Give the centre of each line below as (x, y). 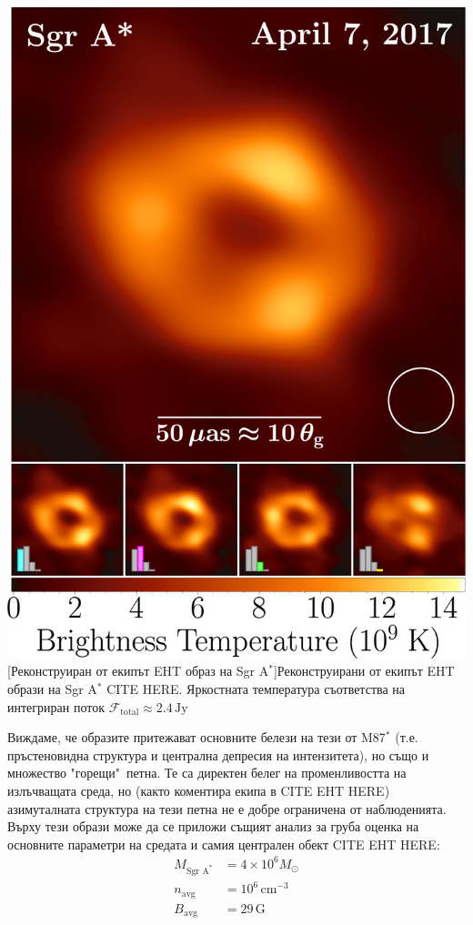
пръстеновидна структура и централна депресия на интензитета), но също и (218, 754)
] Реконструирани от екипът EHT (364, 671)
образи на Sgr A (52, 688)
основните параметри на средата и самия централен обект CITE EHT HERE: (224, 844)
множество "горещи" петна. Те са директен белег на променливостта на (207, 773)
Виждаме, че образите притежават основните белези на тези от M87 (196, 737)
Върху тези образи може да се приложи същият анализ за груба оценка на (213, 826)
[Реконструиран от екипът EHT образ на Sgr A (138, 671)
